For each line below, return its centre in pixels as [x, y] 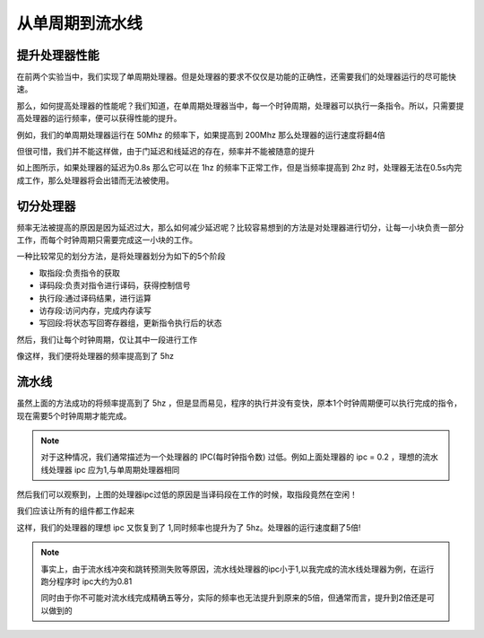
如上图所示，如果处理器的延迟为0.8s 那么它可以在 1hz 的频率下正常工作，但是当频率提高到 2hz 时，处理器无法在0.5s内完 [239, 168]
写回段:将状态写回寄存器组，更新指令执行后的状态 [131, 323]
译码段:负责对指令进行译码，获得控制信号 [115, 285]
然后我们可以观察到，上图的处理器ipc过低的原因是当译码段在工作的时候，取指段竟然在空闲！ [187, 494]
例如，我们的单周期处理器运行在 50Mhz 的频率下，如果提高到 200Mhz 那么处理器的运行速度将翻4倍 [201, 135]
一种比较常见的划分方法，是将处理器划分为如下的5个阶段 [121, 257]
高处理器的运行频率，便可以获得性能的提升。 [99, 118]
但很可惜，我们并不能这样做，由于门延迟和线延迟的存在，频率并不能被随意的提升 [166, 152]
